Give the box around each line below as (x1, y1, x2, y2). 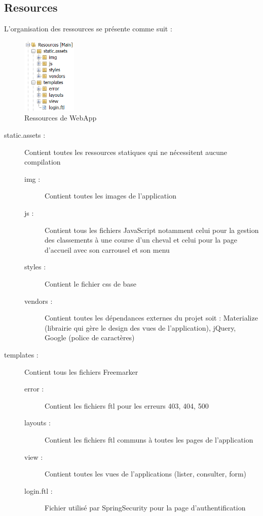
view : (24, 451, 43, 462)
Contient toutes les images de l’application (45, 190, 176, 201)
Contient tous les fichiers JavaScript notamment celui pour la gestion (45, 224, 259, 235)
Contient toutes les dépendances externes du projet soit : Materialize (45, 312, 258, 323)
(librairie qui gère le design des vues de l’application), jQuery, (45, 322, 236, 333)
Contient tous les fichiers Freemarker (24, 366, 138, 377)
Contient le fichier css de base (45, 279, 137, 289)
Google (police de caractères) (45, 332, 135, 343)
